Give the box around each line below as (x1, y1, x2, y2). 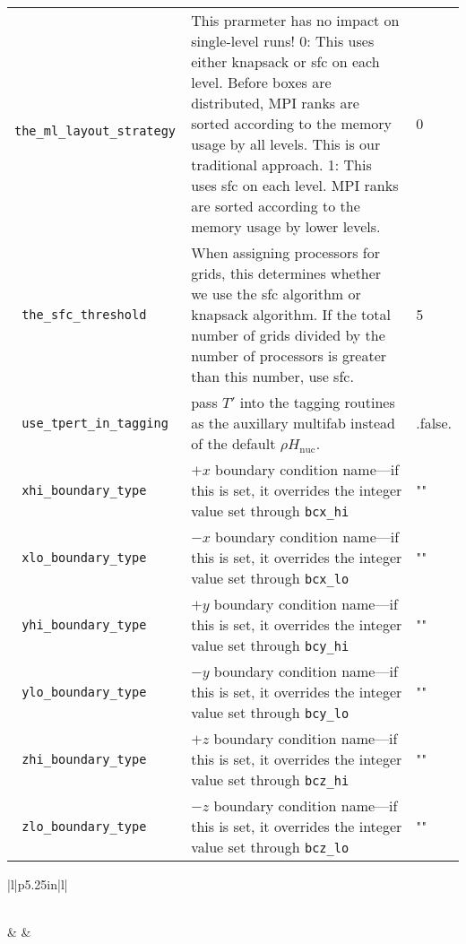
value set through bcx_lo (191, 567, 349, 588)
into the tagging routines (239, 392, 395, 412)
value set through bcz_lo (191, 836, 349, 857)
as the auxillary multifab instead (191, 412, 395, 433)
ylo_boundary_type (22, 684, 147, 699)
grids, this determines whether (191, 263, 382, 283)
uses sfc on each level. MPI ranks (191, 175, 399, 195)
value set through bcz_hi (191, 769, 349, 790)
